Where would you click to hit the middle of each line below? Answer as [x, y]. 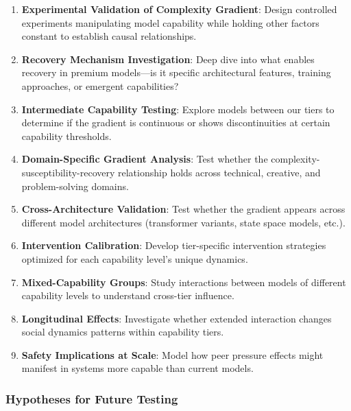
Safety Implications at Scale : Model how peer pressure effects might [172, 354]
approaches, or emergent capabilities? [100, 85]
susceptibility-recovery [68, 172]
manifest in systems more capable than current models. [137, 368]
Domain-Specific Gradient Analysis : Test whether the [145, 159]
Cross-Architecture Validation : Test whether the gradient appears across [183, 209]
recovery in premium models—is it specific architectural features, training [176, 72]
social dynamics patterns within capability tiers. [123, 332]
